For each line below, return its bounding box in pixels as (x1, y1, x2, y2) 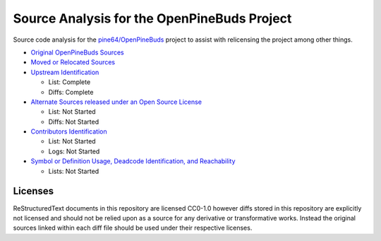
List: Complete (48, 78, 91, 86)
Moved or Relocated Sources (30, 58, 116, 66)
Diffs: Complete (48, 88, 94, 96)
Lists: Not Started (48, 167, 99, 175)
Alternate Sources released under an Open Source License (30, 98, 202, 106)
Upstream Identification (30, 68, 99, 76)
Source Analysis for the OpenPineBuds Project (13, 11, 292, 26)
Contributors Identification (30, 127, 107, 136)
